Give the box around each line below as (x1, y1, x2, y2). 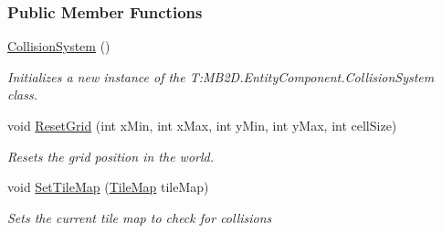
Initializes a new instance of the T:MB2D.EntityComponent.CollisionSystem (7, 67, 435, 86)
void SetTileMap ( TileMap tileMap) (7, 177, 209, 196)
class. (7, 85, 37, 104)
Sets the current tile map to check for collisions (7, 207, 272, 227)
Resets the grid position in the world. (7, 146, 214, 165)
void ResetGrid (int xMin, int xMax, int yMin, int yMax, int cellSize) (7, 116, 397, 134)
